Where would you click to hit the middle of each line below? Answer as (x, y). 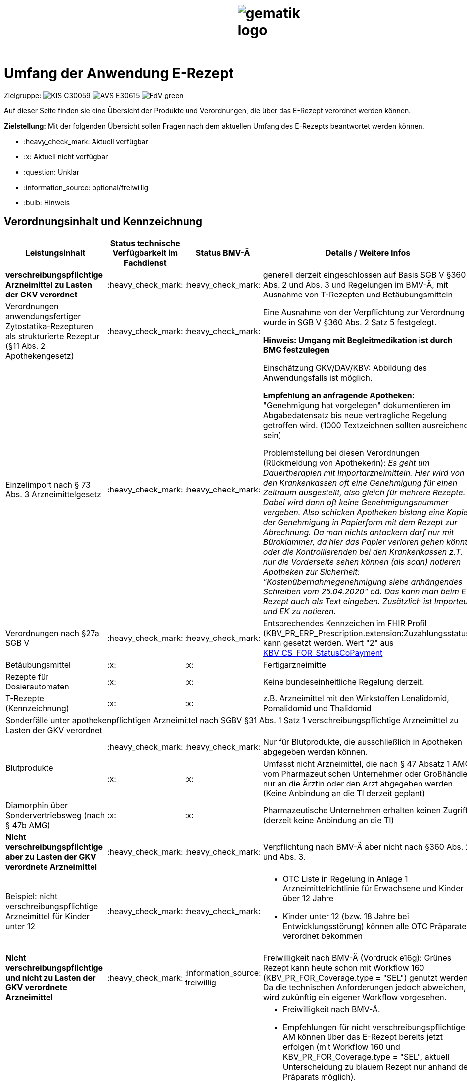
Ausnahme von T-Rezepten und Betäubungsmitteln (358, 294)
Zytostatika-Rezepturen (49, 326)
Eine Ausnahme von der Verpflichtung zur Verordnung (364, 312)
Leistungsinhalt (55, 253)
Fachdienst (145, 263)
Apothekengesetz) (40, 356)
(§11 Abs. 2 (25, 346)
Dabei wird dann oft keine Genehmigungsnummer (356, 502)
